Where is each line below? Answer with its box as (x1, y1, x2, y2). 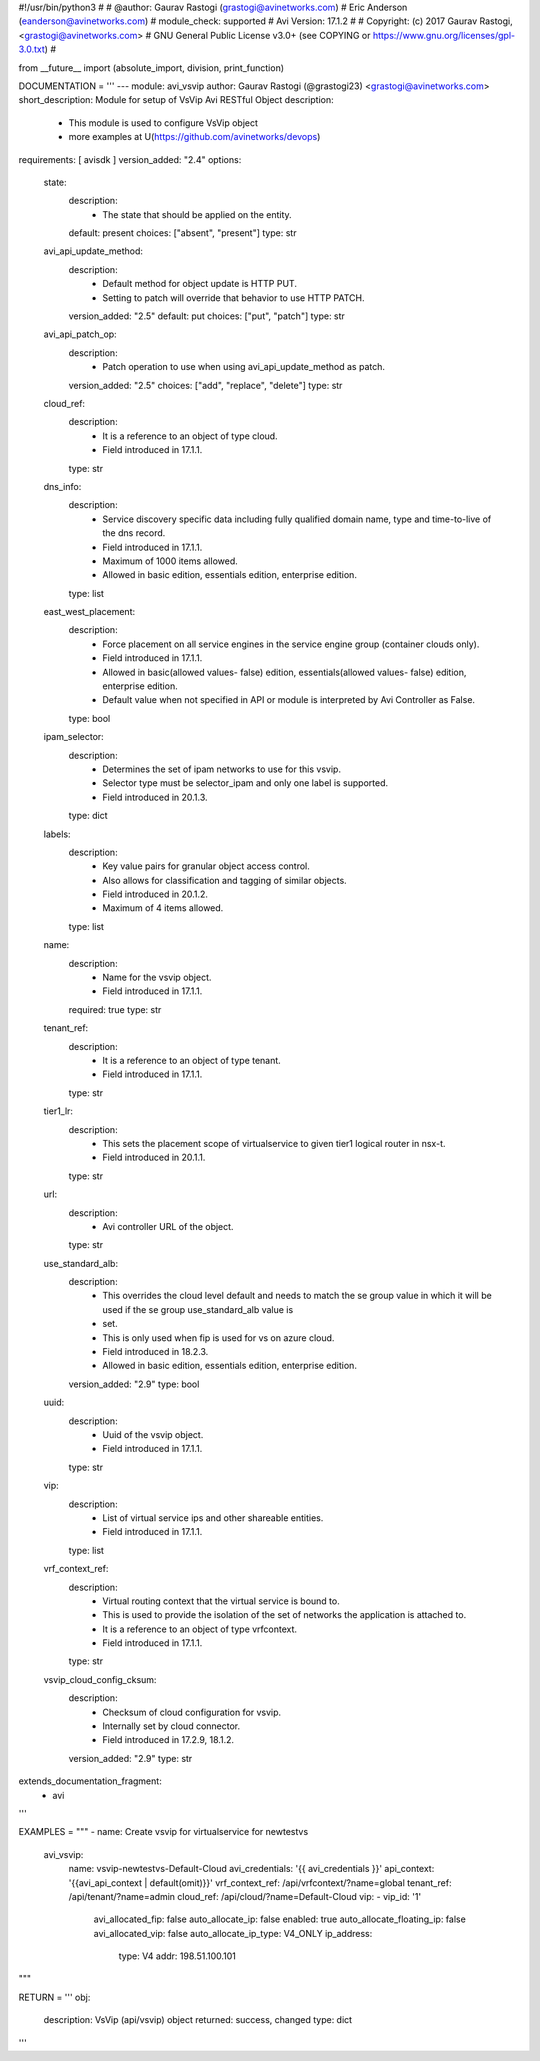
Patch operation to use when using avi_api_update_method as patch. (102, 361, 385, 373)
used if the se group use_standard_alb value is (102, 1303, 294, 1315)
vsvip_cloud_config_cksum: (43, 1673, 157, 1685)
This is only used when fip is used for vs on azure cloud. (102, 1331, 335, 1344)
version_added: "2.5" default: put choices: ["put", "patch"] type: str (68, 310, 345, 322)
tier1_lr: (43, 1105, 74, 1117)
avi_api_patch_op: (43, 328, 117, 340)
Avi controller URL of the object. (102, 1220, 234, 1232)
